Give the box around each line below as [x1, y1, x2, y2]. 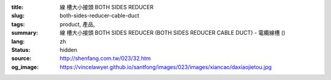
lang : [11, 37, 25, 45]
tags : [11, 20, 25, 27]
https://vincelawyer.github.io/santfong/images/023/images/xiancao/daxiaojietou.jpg [59, 63, 272, 70]
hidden [59, 46, 78, 53]
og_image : [11, 63, 39, 70]
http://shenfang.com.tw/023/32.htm [59, 55, 151, 62]
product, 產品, [59, 20, 95, 27]
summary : [11, 29, 39, 37]
